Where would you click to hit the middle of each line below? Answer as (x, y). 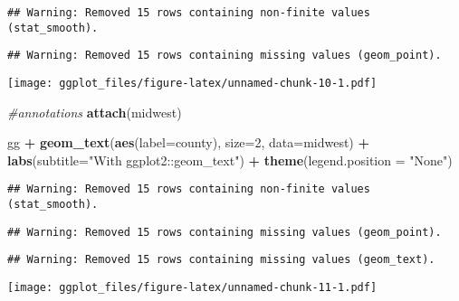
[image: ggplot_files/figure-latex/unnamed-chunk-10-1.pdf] (192, 83)
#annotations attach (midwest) (95, 112)
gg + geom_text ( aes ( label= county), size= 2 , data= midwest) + (189, 142)
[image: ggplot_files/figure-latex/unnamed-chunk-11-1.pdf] (192, 288)
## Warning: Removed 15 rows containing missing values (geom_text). (221, 260)
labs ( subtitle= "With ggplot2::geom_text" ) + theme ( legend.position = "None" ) (230, 160)
